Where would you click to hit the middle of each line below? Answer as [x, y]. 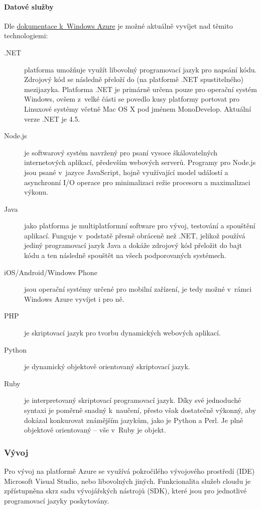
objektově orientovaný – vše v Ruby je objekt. [95, 430]
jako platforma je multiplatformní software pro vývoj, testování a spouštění [140, 226]
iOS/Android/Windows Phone [51, 272]
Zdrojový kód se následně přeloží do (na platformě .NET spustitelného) [134, 79]
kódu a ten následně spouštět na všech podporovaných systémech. [125, 255]
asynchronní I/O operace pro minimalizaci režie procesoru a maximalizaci [137, 182]
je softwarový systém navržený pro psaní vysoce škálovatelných [121, 152]
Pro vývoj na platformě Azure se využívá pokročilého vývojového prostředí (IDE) [129, 471]
